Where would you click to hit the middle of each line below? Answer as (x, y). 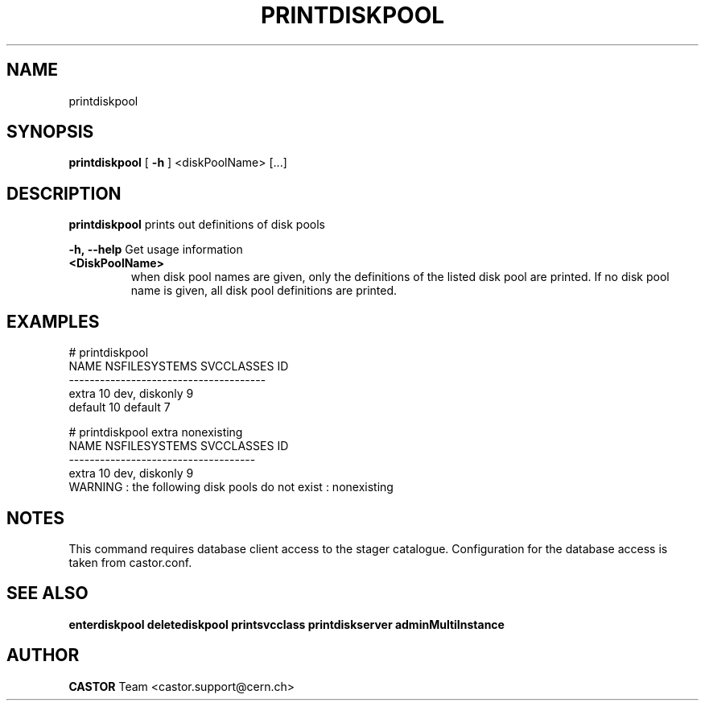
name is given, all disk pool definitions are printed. (264, 291)
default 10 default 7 (120, 407)
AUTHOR (43, 655)
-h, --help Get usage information (156, 250)
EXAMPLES (53, 321)
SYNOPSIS (50, 132)
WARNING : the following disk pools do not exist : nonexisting (231, 487)
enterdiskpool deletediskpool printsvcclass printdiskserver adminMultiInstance (287, 624)
